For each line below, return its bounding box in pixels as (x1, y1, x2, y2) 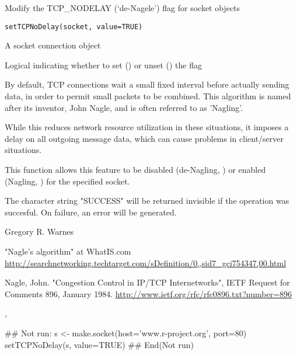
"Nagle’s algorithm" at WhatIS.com (5, 245, 131, 257)
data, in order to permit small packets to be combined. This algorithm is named (5, 90, 291, 102)
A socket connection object (5, 39, 101, 51)
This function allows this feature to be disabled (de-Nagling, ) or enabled (5, 163, 266, 175)
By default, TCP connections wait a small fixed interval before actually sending (5, 78, 289, 91)
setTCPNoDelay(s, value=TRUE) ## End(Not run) (5, 338, 194, 350)
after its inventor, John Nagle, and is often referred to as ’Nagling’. (5, 101, 243, 113)
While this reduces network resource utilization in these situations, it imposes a (5, 121, 289, 133)
